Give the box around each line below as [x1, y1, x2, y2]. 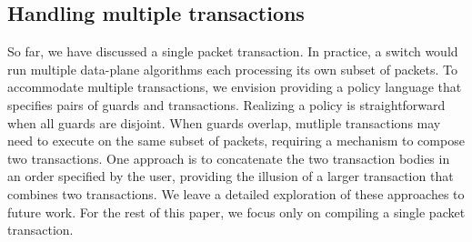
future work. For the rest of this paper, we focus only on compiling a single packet [7, 202, 466, 221]
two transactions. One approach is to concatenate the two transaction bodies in [7, 148, 450, 167]
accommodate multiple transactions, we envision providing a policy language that [7, 77, 462, 96]
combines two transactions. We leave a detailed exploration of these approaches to [7, 184, 465, 203]
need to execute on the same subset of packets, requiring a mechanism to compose [7, 131, 465, 150]
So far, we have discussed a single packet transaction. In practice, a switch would [7, 42, 458, 61]
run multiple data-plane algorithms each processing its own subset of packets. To [7, 59, 457, 78]
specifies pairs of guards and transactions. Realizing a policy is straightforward [7, 95, 446, 114]
